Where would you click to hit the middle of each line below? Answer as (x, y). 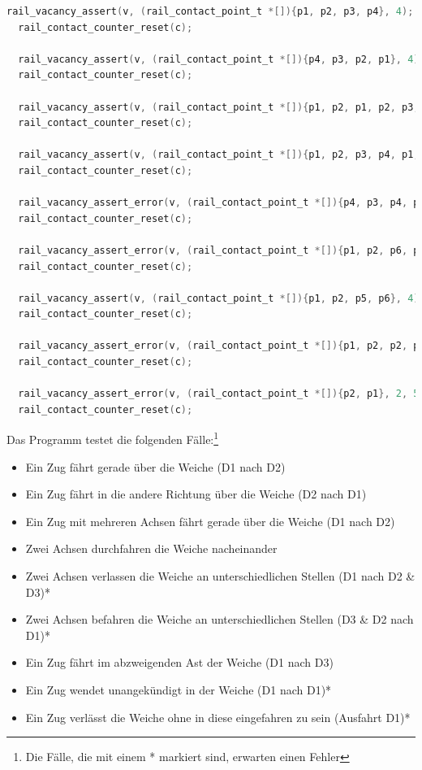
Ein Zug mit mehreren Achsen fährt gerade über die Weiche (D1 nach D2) (210, 521)
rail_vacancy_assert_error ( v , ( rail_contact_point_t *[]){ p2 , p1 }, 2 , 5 (219, 394)
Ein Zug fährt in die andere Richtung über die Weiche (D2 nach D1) (196, 494)
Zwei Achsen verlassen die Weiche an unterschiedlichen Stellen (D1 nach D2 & (220, 576)
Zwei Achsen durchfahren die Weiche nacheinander (151, 548)
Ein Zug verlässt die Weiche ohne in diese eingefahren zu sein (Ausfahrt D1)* (218, 717)
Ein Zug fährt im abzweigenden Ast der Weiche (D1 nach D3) (179, 662)
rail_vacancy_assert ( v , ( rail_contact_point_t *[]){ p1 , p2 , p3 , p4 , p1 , (219, 155)
